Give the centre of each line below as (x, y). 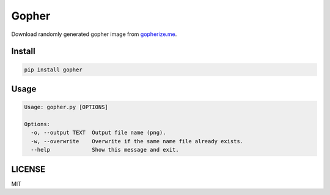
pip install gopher (53, 69)
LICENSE (28, 169)
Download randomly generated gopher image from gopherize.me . (94, 34)
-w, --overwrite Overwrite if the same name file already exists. (137, 141)
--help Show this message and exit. (105, 150)
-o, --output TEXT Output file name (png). (98, 133)
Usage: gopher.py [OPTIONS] (66, 107)
